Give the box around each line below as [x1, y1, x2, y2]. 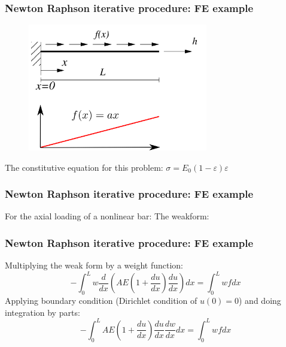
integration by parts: [5, 306, 80, 318]
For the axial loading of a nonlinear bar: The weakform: [5, 210, 209, 222]
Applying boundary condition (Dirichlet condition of [5, 294, 197, 307]
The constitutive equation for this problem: [5, 161, 163, 173]
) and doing [239, 294, 281, 307]
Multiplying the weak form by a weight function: [5, 259, 183, 271]
